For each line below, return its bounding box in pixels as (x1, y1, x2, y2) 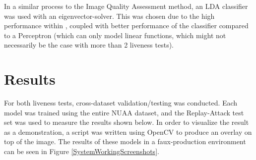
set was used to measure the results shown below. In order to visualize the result (4, 117, 249, 127)
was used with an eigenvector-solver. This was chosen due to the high (4, 10, 215, 21)
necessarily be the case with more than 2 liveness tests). (4, 40, 174, 50)
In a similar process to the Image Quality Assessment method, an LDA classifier (4, 1, 248, 11)
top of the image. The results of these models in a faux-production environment (4, 136, 246, 147)
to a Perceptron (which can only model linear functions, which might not (4, 30, 226, 40)
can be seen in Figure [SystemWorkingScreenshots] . (4, 146, 159, 157)
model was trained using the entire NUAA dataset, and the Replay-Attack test (4, 107, 244, 117)
